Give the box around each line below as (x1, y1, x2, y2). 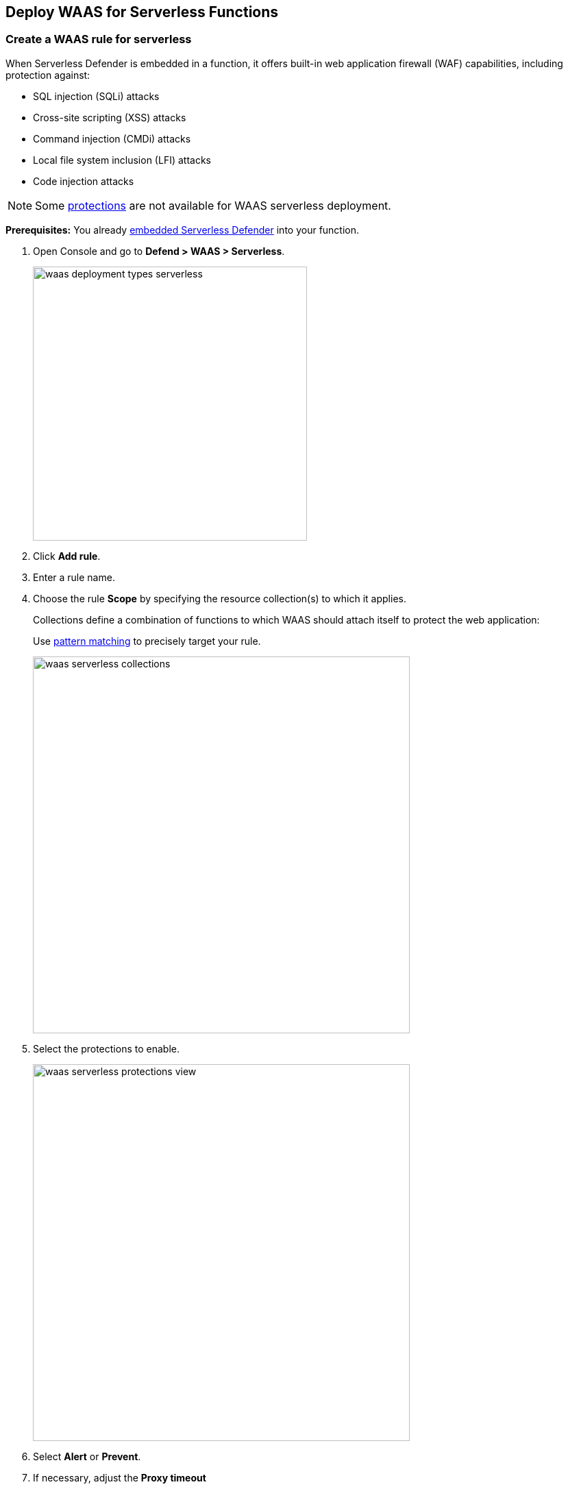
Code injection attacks (33, 175, 134, 187)
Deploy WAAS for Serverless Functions (5, 3, 279, 21)
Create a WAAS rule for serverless (5, 32, 192, 47)
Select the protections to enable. (33, 1042, 180, 1055)
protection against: (5, 69, 90, 81)
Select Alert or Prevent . (33, 1450, 141, 1462)
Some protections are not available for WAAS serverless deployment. (35, 198, 391, 212)
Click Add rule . (33, 550, 101, 562)
